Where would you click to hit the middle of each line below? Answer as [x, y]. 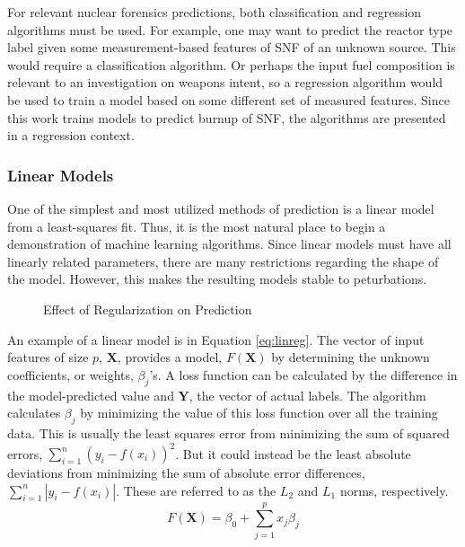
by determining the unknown [351, 357]
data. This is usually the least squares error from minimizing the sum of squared [228, 432]
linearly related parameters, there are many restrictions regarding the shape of [223, 261]
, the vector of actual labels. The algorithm [307, 395]
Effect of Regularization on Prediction [148, 309]
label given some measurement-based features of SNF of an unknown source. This [232, 47]
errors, [25, 453]
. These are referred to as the [196, 490]
